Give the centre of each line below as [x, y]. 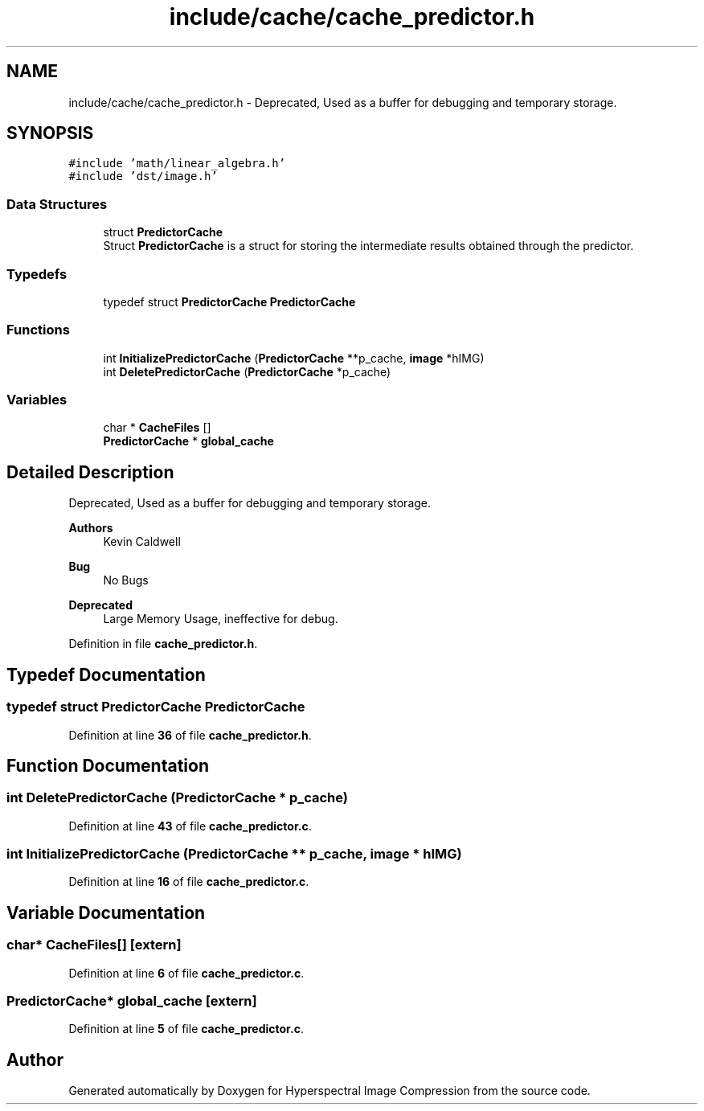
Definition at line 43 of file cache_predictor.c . [190, 826]
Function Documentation [108, 765]
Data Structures [57, 204]
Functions [38, 330]
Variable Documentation [106, 912]
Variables [37, 400]
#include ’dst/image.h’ [143, 176]
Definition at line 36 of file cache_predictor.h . [190, 735]
